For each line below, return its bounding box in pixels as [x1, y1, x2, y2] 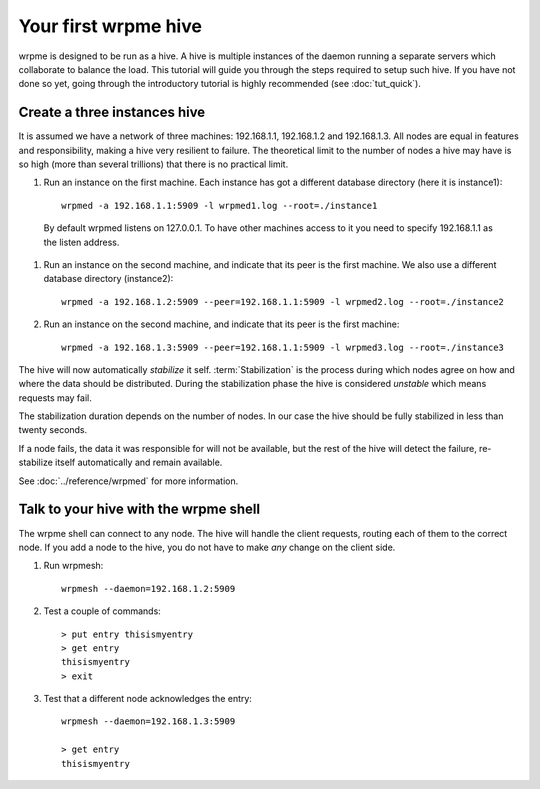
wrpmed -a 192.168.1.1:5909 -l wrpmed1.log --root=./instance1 [61, 200, 378, 211]
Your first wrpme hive [18, 15, 202, 37]
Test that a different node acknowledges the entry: [43, 693, 252, 705]
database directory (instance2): [43, 273, 174, 285]
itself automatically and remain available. [55, 456, 223, 469]
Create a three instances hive [18, 104, 206, 121]
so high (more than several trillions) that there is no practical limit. [18, 158, 289, 170]
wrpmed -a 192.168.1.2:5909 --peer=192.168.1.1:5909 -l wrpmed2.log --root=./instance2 [61, 296, 505, 307]
